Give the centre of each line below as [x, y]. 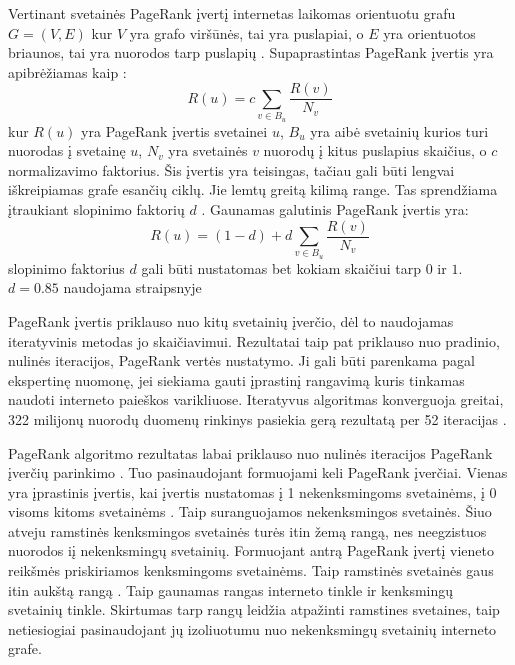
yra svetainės [208, 150]
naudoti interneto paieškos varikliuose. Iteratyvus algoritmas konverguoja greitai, [256, 399]
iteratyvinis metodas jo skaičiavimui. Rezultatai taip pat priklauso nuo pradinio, [254, 340]
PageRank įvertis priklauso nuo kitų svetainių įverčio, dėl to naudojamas [231, 320]
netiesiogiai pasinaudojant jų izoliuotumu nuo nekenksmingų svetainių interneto [252, 628]
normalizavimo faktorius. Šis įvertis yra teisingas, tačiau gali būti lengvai [231, 169]
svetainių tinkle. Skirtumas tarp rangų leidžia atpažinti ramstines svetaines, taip [254, 609]
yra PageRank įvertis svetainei [174, 130]
